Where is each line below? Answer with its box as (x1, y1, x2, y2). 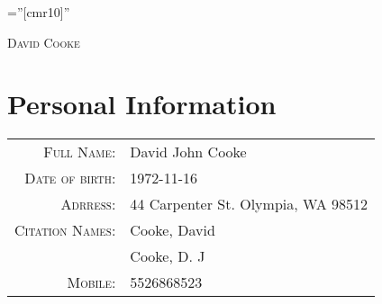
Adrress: (60, 193, 116, 215)
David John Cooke (130, 141, 247, 163)
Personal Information (7, 85, 277, 122)
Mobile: (67, 272, 116, 293)
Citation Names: (14, 219, 116, 241)
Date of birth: (24, 167, 116, 189)
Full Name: (43, 141, 116, 163)
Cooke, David (130, 219, 215, 241)
